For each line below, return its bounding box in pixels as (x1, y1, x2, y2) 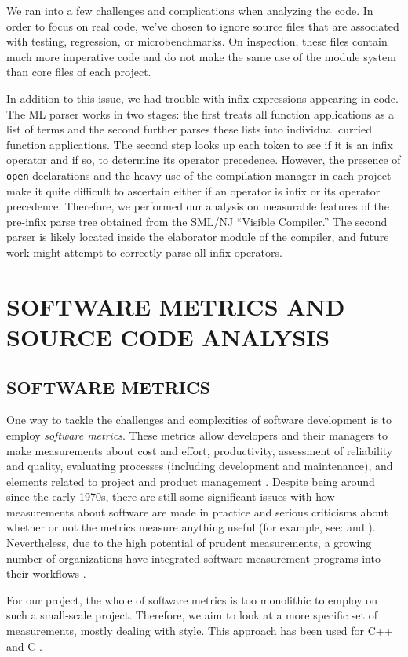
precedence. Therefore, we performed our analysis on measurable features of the (6, 198, 389, 214)
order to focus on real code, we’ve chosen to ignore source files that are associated (6, 17, 399, 34)
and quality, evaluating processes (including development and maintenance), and (6, 458, 393, 474)
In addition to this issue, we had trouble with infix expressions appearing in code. (6, 89, 399, 106)
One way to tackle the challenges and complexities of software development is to (6, 411, 392, 428)
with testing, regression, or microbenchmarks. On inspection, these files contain (6, 33, 388, 49)
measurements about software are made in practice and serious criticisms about (6, 503, 388, 520)
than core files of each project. (6, 64, 151, 80)
